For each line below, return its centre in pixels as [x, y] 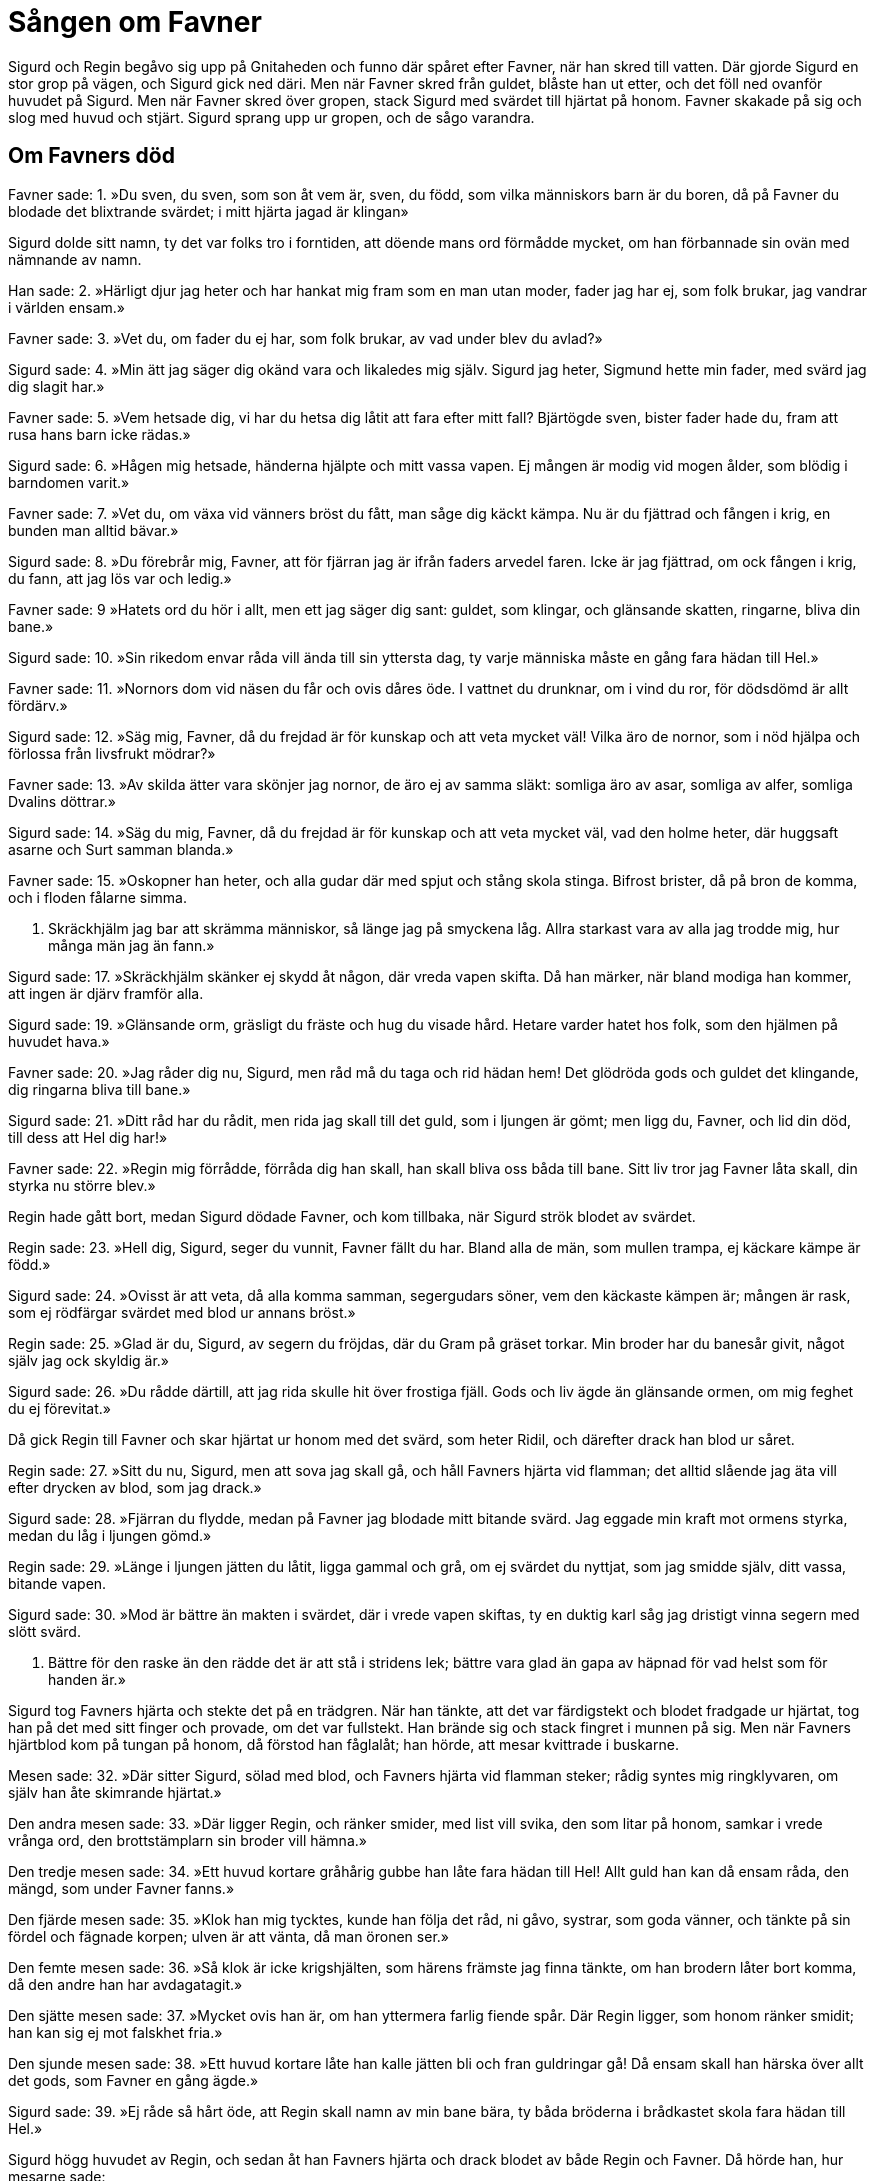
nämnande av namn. [75, 259]
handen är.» [87, 1679]
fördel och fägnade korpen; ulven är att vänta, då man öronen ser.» [228, 1936]
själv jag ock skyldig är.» [89, 1360]
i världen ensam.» [66, 307]
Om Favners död [91, 156]
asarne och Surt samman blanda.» [121, 849]
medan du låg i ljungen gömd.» [110, 1535]
